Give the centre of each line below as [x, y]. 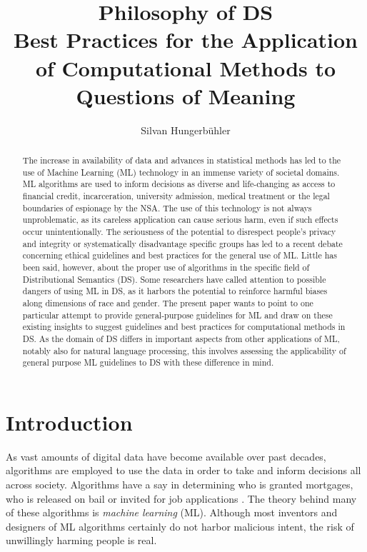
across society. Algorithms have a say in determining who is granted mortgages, [180, 485]
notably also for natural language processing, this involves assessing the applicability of [184, 350]
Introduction [69, 422]
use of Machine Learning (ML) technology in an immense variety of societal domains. [181, 172]
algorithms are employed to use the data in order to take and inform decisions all [183, 470]
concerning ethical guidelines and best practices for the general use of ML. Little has [180, 255]
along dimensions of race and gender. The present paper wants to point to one [168, 302]
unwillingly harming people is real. [81, 540]
